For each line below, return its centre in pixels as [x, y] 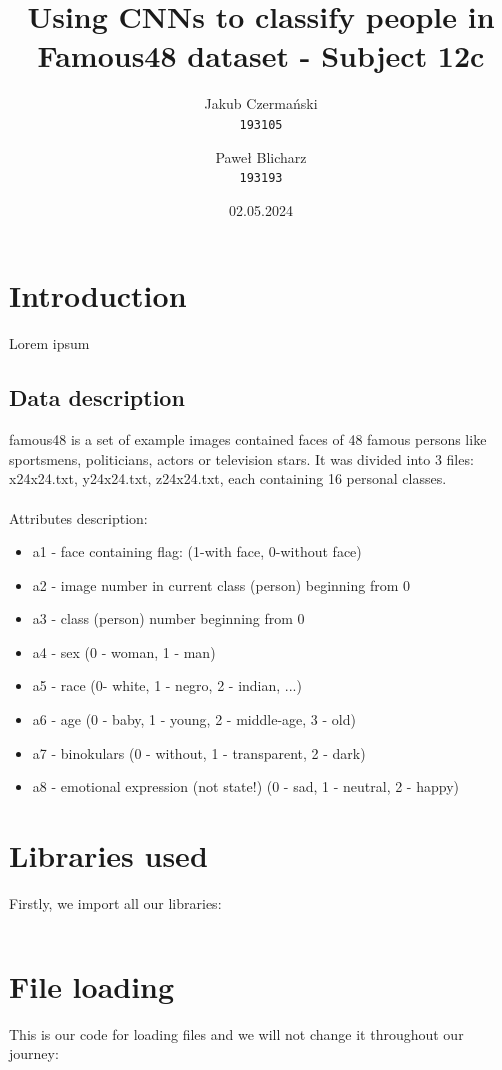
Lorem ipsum [49, 343]
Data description [97, 397]
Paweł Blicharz [261, 156]
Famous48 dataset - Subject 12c [261, 55]
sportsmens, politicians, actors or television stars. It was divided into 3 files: [241, 458]
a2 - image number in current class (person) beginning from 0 [221, 584]
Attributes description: [78, 517]
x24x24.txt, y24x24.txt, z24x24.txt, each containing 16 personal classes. [228, 478]
